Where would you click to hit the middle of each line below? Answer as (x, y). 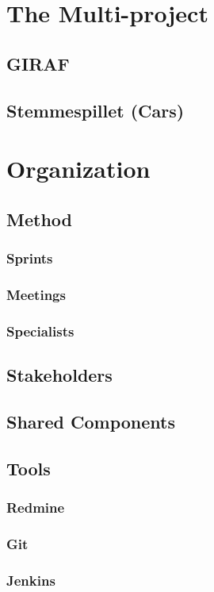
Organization (78, 169)
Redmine (36, 507)
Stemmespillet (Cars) (96, 110)
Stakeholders (59, 375)
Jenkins (31, 580)
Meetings (36, 294)
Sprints (30, 258)
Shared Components (91, 421)
